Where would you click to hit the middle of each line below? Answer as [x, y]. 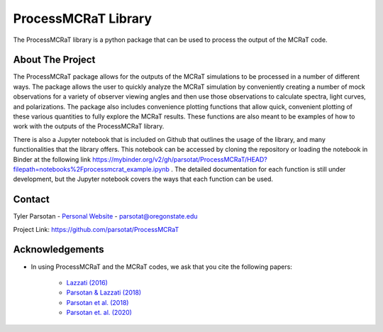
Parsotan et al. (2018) [98, 302]
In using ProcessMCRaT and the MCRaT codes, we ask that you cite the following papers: [161, 267]
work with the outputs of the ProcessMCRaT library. [89, 126]
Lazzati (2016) [87, 282]
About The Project [54, 60]
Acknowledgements [59, 249]
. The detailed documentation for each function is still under [259, 169]
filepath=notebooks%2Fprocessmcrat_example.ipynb [91, 169]
